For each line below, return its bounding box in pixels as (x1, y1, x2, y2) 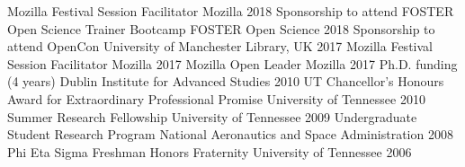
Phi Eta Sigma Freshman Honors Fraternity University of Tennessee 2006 (7, 142, 412, 161)
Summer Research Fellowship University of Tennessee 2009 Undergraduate (7, 107, 417, 126)
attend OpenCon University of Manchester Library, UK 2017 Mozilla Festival (7, 37, 433, 56)
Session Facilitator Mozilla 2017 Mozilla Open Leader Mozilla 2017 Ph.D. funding (7, 54, 458, 73)
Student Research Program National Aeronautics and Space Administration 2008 (7, 125, 453, 144)
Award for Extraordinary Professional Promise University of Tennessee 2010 (7, 89, 425, 108)
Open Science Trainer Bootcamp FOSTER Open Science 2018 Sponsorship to (7, 19, 435, 38)
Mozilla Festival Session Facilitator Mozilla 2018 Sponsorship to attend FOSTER (7, 2, 454, 20)
